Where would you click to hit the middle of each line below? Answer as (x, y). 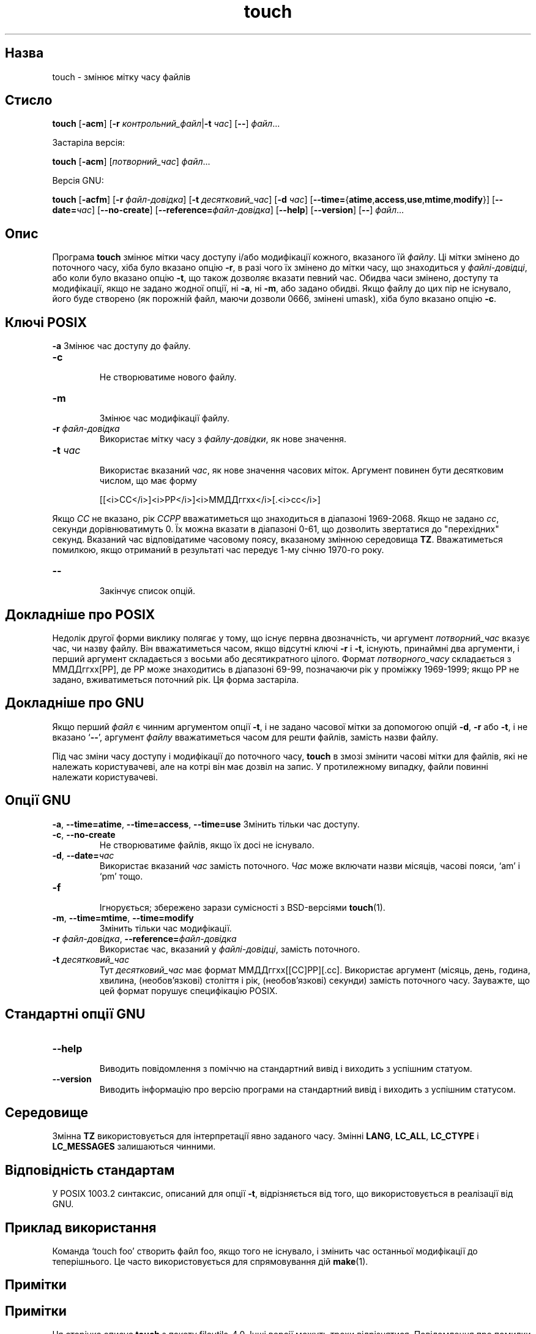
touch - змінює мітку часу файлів (121, 77)
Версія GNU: (78, 181)
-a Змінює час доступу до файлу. (121, 346)
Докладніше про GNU (75, 703)
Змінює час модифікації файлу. (164, 418)
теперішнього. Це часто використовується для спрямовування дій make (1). (210, 1262)
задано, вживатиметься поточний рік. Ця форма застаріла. (176, 679)
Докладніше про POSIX (80, 614)
